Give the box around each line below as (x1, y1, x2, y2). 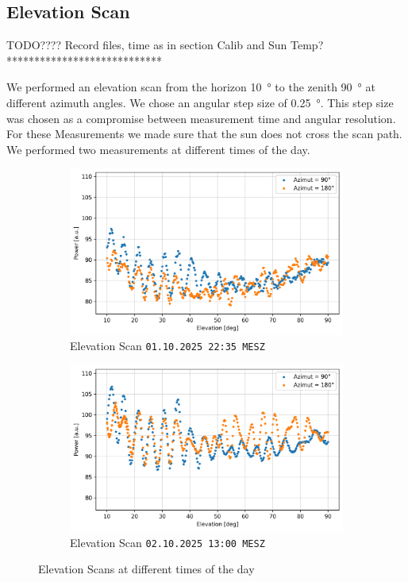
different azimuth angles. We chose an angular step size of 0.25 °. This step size (6, 94, 394, 110)
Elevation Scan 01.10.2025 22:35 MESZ (70, 337, 265, 354)
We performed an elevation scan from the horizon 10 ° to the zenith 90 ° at (6, 79, 375, 95)
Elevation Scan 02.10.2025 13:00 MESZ (70, 534, 265, 550)
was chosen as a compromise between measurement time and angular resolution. (6, 110, 396, 126)
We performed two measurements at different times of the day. (6, 141, 310, 157)
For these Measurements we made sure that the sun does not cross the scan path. (6, 125, 402, 142)
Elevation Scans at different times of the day (38, 561, 255, 577)
